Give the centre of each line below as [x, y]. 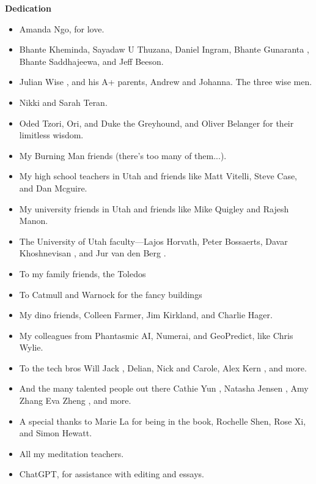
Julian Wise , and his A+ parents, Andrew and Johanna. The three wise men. [166, 82]
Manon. [34, 221]
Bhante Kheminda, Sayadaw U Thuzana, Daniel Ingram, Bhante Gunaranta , [164, 49]
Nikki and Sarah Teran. [63, 102]
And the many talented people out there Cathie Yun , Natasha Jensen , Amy [164, 388]
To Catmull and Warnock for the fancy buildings [111, 294]
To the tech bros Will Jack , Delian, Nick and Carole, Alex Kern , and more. [163, 367]
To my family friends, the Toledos [83, 273]
